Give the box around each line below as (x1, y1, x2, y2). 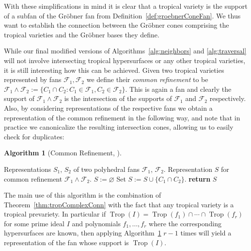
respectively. (209, 93, 246, 103)
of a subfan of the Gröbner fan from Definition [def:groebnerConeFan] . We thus (4, 10, 241, 20)
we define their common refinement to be (86, 74, 208, 84)
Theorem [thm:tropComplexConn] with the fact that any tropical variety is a (4, 199, 234, 209)
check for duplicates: (4, 131, 64, 141)
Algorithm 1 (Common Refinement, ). (4, 148, 122, 158)
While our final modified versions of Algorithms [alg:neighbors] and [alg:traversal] (4, 46, 247, 56)
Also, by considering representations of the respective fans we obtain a (4, 102, 213, 113)
